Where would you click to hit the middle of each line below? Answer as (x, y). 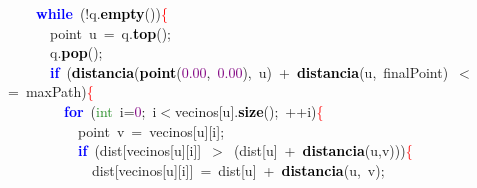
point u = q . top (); (110, 32)
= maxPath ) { (51, 91)
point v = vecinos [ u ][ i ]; (151, 130)
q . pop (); (76, 52)
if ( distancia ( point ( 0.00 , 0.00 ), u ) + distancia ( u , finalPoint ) (249, 71)
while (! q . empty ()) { (102, 13)
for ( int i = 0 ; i (110, 110)
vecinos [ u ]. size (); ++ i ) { (249, 110)
